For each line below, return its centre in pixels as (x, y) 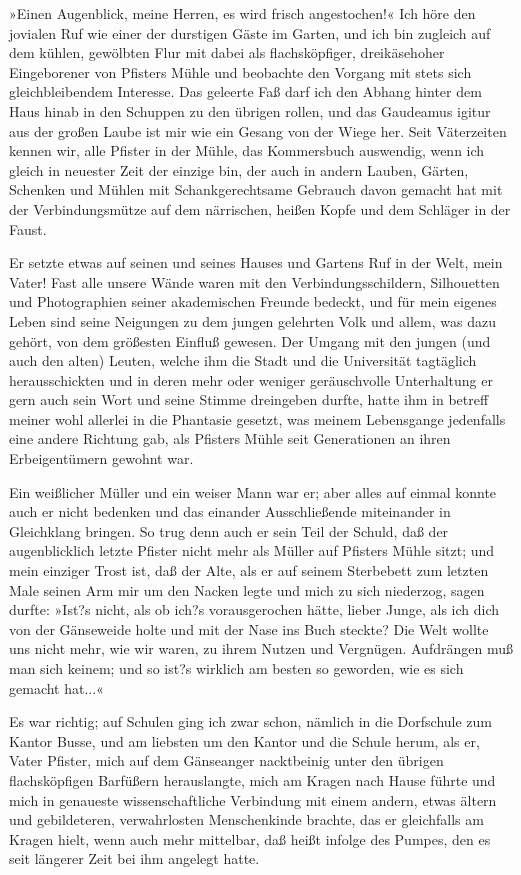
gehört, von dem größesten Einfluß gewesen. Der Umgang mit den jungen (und (250, 340)
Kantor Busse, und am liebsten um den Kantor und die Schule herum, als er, (244, 740)
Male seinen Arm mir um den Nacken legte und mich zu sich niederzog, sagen (247, 589)
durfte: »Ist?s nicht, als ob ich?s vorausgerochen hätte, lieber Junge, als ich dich (254, 609)
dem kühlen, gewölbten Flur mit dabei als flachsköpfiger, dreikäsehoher (227, 52)
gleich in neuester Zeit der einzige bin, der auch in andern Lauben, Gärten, (239, 169)
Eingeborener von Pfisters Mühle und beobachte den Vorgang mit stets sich (240, 71)
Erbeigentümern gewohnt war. (101, 458)
